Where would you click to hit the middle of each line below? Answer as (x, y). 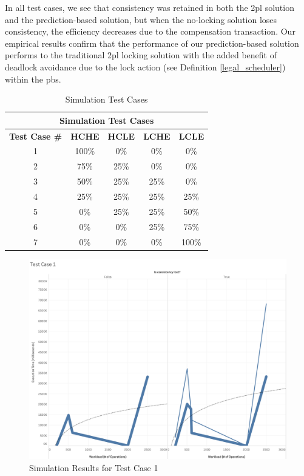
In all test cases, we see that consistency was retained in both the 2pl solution (150, 7)
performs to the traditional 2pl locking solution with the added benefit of (141, 55)
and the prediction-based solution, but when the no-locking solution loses (141, 19)
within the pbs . (33, 79)
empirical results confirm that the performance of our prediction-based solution (152, 43)
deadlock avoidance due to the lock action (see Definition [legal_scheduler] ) (145, 66)
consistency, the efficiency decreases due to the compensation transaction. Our (150, 31)
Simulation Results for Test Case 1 (94, 467)
